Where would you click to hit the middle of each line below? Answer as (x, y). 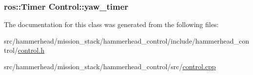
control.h (31, 50)
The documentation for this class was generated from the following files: (111, 24)
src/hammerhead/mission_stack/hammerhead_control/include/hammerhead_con (126, 40)
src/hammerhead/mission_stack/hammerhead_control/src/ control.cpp (110, 66)
